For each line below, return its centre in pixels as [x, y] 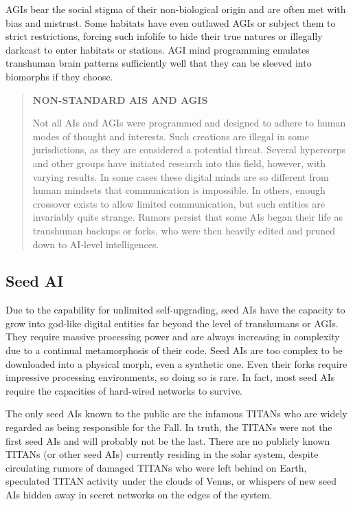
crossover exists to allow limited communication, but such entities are [179, 203]
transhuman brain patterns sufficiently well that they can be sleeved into [159, 63]
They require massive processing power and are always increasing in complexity [173, 337]
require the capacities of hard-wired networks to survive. [124, 390]
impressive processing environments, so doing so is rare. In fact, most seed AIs [170, 377]
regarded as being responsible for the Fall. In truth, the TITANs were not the [169, 427]
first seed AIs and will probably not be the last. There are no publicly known [168, 440]
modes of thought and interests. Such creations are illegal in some [171, 136]
